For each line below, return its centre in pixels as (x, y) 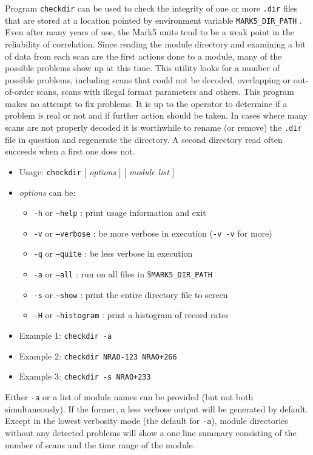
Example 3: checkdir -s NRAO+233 (85, 376)
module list (149, 171)
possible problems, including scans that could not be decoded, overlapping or (148, 79)
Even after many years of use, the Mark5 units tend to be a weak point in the (150, 32)
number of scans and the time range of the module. (100, 444)
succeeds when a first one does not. (70, 151)
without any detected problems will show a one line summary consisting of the (151, 432)
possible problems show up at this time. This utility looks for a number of (142, 68)
